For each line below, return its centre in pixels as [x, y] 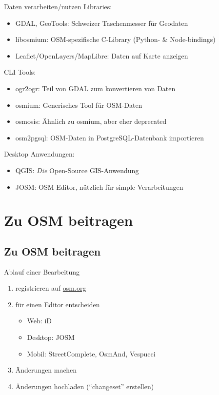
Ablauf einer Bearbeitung [42, 271]
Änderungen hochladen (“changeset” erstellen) [85, 386]
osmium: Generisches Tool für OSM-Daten [79, 105]
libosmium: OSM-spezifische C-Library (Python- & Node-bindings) [115, 39]
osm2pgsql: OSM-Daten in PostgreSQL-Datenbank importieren [109, 137]
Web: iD [39, 321]
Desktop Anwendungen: [39, 154]
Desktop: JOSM [51, 337]
